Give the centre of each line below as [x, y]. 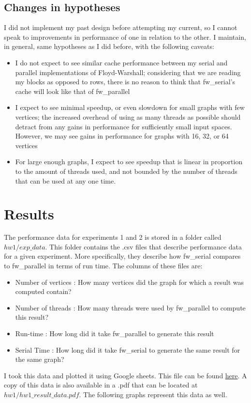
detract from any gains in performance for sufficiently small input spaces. [124, 126]
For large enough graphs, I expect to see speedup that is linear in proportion [129, 162]
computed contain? [43, 291]
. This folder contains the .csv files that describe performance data [144, 246]
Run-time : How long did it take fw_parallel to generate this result [115, 333]
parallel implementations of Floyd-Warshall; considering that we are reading [128, 72]
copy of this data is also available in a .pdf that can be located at [101, 385]
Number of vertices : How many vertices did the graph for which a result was [130, 282]
